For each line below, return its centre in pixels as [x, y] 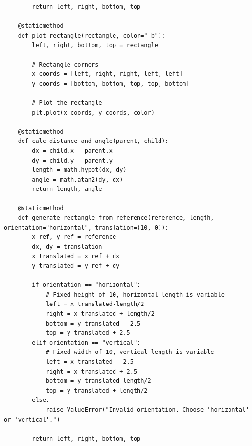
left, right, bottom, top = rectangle [95, 45]
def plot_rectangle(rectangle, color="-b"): [92, 35]
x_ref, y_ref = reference [74, 237]
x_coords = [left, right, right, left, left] [107, 74]
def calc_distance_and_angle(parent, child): [93, 141]
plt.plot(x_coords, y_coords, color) [93, 112]
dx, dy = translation [67, 246]
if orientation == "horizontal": [86, 285]
